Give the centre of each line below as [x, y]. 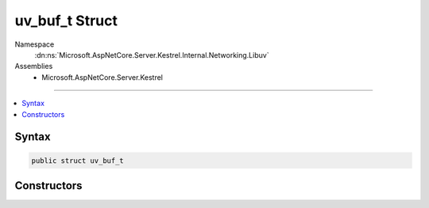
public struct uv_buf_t [78, 161]
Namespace [35, 44]
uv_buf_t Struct [66, 21]
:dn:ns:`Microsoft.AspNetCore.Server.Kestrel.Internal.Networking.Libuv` [152, 55]
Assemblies [34, 66]
